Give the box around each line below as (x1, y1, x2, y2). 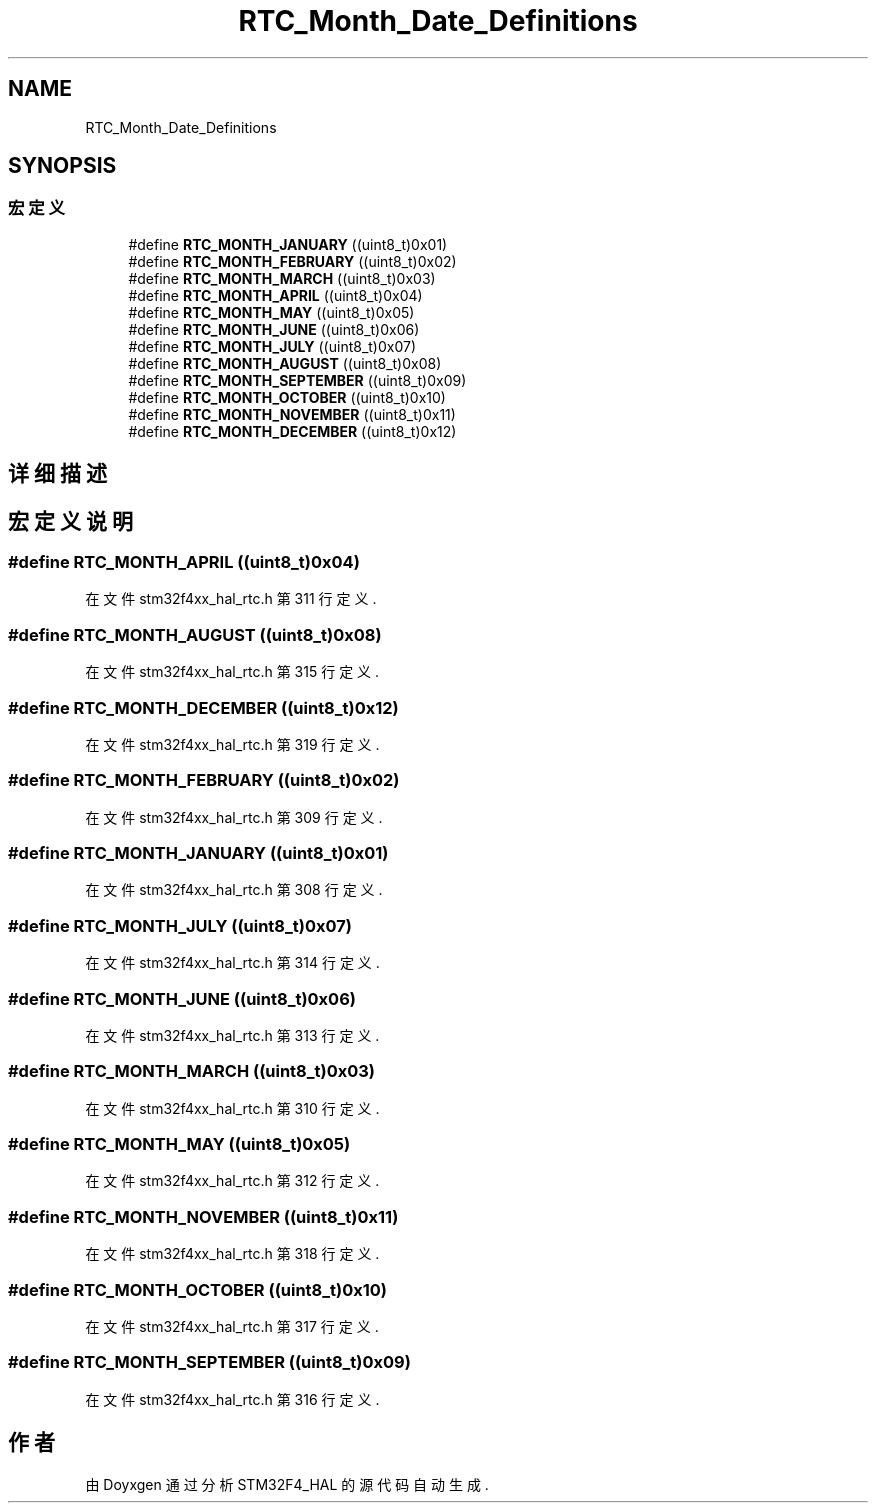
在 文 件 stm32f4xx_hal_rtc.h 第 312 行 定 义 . (85, 1172, 380, 1190)
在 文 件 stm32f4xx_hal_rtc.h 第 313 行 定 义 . (85, 1026, 380, 1044)
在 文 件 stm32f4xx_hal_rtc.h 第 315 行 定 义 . (85, 663, 380, 681)
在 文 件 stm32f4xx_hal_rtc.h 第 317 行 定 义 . (85, 1317, 379, 1335)
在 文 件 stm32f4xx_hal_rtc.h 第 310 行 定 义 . (85, 1099, 380, 1117)
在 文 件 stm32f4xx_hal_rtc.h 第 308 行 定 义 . (85, 881, 383, 899)
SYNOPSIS (8, 153, 117, 179)
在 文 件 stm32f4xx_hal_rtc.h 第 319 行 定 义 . (85, 735, 380, 753)
